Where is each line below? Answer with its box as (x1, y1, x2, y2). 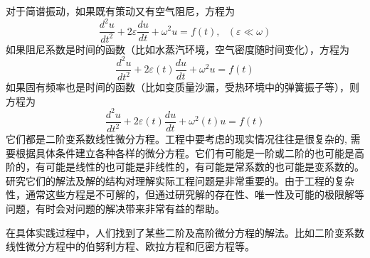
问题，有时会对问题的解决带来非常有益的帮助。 (6, 201, 225, 216)
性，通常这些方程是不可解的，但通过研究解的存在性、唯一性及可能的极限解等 (6, 187, 364, 202)
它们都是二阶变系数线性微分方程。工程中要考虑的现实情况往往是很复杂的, (6, 131, 347, 146)
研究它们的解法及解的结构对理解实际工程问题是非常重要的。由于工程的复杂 (6, 173, 354, 188)
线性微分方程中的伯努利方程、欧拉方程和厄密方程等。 (6, 239, 255, 254)
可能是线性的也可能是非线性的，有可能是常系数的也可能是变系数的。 (45, 159, 364, 174)
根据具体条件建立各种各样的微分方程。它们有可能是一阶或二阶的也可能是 (15, 145, 354, 160)
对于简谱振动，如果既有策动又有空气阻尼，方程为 (6, 4, 235, 18)
